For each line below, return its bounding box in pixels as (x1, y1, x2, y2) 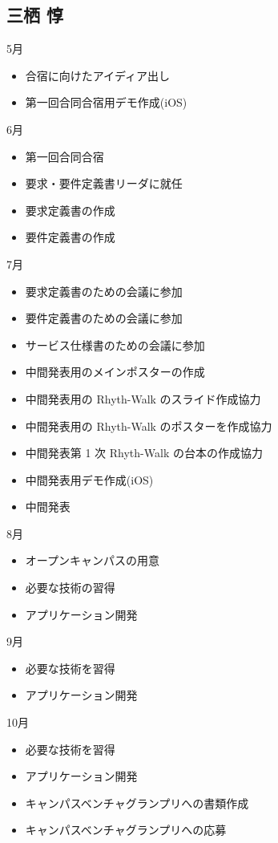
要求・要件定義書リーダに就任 (25, 175, 183, 192)
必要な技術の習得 (25, 579, 115, 596)
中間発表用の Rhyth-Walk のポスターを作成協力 (25, 417, 272, 434)
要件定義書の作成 (25, 229, 115, 245)
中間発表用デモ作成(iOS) (25, 471, 154, 488)
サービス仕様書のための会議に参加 (25, 336, 205, 353)
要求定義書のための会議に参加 (25, 282, 183, 299)
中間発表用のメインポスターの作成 (25, 363, 205, 380)
